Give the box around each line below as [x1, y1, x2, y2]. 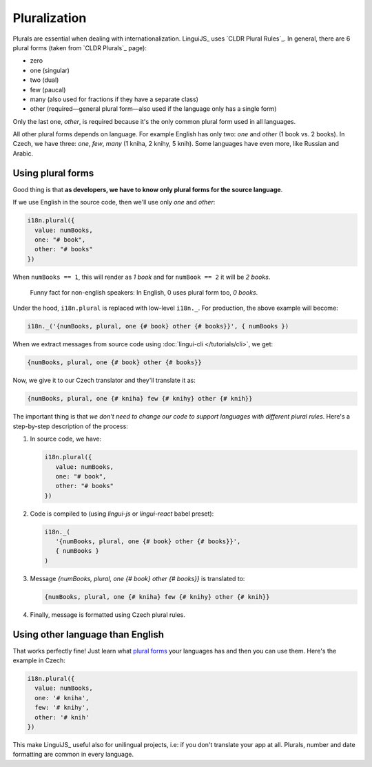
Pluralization [12, 10, 87, 25]
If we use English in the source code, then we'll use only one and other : [12, 198, 216, 207]
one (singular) [30, 66, 70, 74]
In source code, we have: [30, 434, 102, 443]
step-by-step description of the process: [12, 422, 129, 430]
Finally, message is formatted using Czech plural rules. [30, 610, 186, 619]
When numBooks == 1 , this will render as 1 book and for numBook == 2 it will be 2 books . [12, 273, 271, 281]
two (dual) [30, 76, 59, 84]
